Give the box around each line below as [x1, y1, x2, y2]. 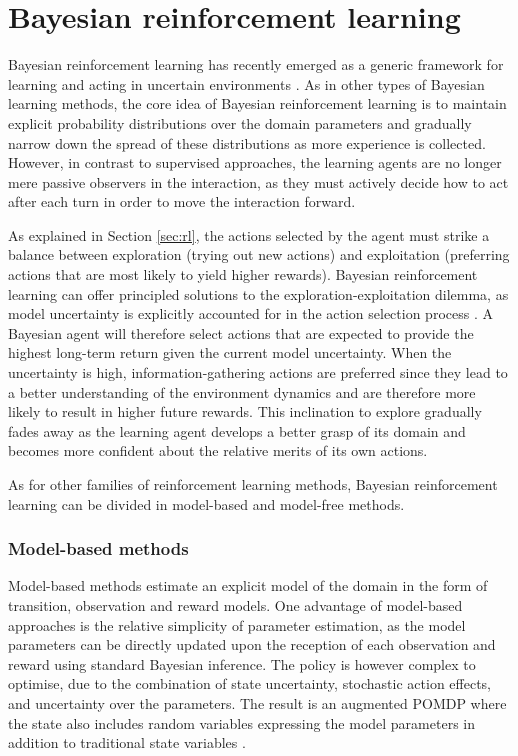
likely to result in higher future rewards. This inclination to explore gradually [8, 401, 482, 422]
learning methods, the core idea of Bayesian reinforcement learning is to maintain [8, 93, 507, 114]
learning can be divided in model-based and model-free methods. [8, 493, 405, 514]
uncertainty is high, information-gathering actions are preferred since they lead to [8, 362, 508, 383]
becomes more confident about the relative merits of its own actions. [8, 440, 428, 461]
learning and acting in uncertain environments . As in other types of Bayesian [8, 73, 485, 94]
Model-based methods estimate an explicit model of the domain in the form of [8, 575, 488, 596]
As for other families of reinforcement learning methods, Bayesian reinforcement [8, 474, 498, 494]
